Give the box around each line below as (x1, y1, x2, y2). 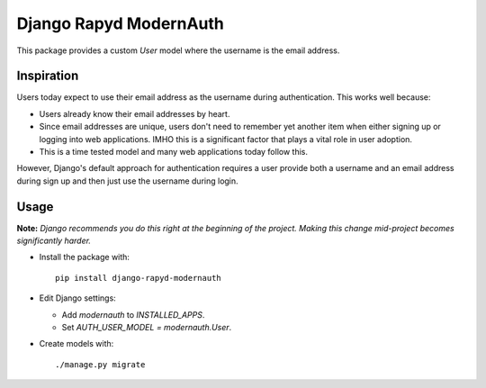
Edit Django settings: (39, 293, 116, 303)
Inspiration (16, 68, 79, 84)
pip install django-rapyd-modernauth (55, 273, 222, 283)
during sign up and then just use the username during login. (16, 176, 238, 186)
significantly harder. (16, 235, 92, 247)
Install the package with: (39, 252, 130, 263)
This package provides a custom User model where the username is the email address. (16, 45, 340, 56)
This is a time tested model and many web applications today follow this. (39, 147, 309, 158)
